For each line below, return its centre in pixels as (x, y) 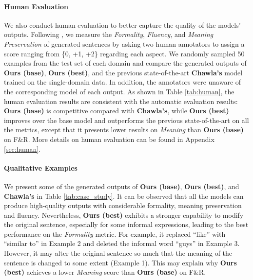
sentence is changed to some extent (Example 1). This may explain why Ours (120, 262)
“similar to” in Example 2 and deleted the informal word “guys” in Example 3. (122, 243)
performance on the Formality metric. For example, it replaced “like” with (115, 234)
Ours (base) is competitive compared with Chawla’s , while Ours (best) (117, 111)
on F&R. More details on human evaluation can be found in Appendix (109, 139)
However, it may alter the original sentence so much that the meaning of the (118, 253)
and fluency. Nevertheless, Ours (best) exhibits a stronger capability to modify (124, 215)
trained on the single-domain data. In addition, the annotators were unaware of (123, 82)
